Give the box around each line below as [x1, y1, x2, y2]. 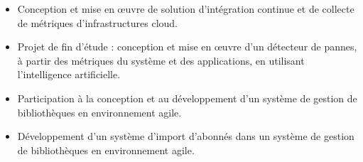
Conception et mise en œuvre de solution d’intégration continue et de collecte [17, 1, 354, 16]
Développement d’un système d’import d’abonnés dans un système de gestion [17, 129, 354, 144]
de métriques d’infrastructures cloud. [17, 15, 178, 30]
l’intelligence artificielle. [17, 67, 121, 82]
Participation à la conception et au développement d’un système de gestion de [17, 90, 357, 105]
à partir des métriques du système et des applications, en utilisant [17, 53, 305, 67]
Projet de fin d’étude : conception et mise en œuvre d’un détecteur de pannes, [17, 39, 357, 54]
